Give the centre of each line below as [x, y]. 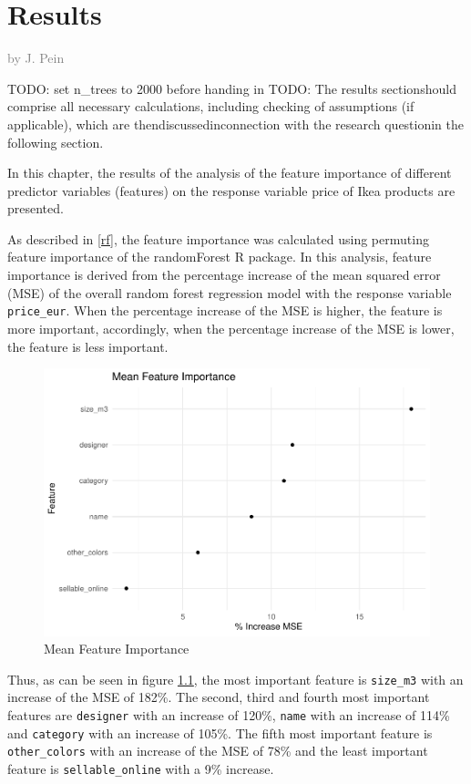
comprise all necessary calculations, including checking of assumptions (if [211, 106]
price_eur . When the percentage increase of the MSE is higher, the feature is [225, 310]
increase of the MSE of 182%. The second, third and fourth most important [219, 697]
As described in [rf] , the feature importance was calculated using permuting [218, 238]
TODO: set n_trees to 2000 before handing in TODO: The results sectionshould [232, 88]
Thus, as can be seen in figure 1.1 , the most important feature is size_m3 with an [235, 679]
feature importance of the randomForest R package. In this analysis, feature [220, 257]
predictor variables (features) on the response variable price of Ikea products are [231, 190]
